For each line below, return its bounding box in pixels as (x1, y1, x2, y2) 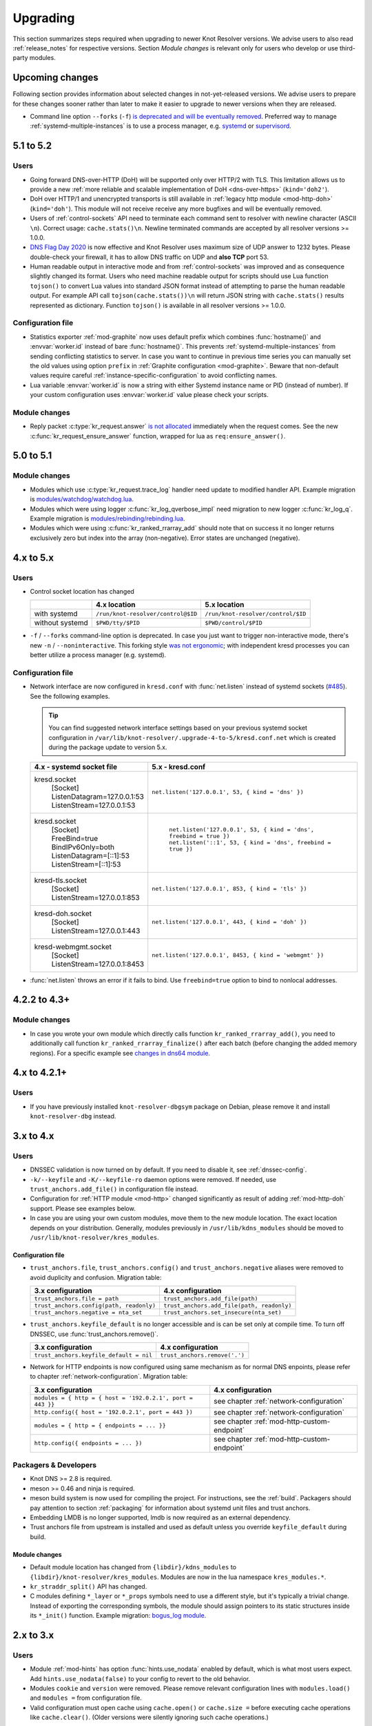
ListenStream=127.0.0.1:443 (51, 926, 141, 935)
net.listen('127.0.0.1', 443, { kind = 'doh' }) (152, 918, 307, 926)
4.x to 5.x (12, 552, 54, 563)
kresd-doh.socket (34, 909, 92, 918)
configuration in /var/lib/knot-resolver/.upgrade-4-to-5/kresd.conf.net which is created (48, 733, 336, 741)
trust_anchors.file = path (34, 1295, 119, 1303)
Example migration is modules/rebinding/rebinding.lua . (30, 514, 185, 523)
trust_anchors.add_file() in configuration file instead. (30, 1185, 198, 1193)
